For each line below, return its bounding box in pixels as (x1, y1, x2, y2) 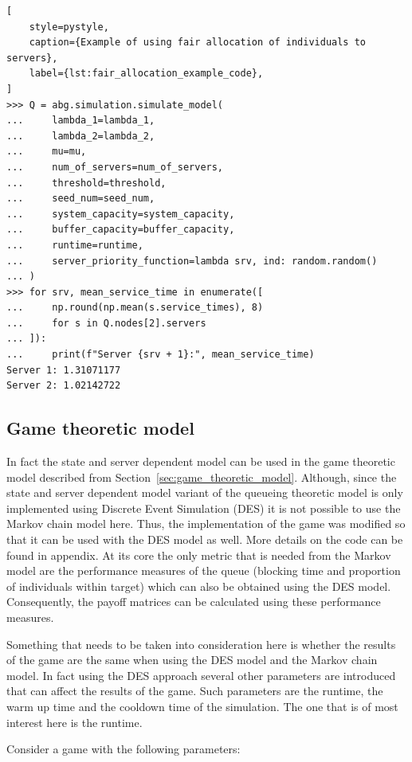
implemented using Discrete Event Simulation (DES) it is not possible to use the (6, 499, 401, 516)
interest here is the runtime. (6, 713, 143, 730)
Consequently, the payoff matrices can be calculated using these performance (6, 593, 381, 610)
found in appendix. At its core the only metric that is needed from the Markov (6, 546, 391, 563)
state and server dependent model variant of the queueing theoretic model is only (6, 484, 403, 501)
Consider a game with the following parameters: (6, 741, 241, 757)
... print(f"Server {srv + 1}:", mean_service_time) (6, 349, 315, 361)
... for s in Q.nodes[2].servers (6, 317, 206, 329)
